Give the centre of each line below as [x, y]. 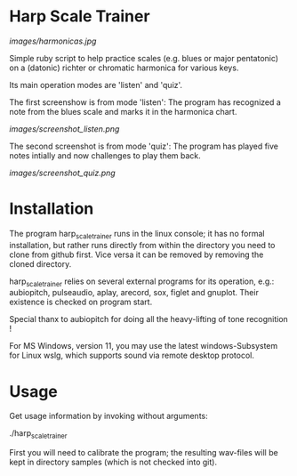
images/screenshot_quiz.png [62, 173]
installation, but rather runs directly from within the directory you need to [142, 245]
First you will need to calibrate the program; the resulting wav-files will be [144, 453]
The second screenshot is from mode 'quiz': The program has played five [144, 146]
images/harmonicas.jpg [53, 41]
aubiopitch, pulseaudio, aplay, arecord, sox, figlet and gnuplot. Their [134, 293]
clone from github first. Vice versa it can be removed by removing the [136, 254]
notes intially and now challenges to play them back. [105, 155]
